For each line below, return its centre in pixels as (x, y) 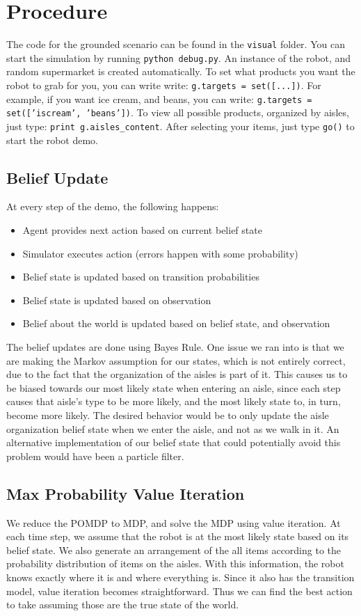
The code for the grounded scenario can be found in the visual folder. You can (176, 44)
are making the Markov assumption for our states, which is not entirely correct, (176, 360)
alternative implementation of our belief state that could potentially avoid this (174, 442)
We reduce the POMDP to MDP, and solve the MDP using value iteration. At (174, 522)
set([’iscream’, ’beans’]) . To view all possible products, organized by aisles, (178, 112)
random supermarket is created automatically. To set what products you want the (181, 71)
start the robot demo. (52, 140)
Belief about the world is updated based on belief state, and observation (176, 323)
